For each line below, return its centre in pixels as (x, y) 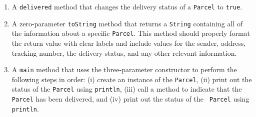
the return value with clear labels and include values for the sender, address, (129, 43)
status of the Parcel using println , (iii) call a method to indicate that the (127, 89)
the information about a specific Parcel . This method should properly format (131, 33)
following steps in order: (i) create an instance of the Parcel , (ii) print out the (132, 79)
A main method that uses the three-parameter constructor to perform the (124, 69)
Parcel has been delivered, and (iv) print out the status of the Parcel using (130, 99)
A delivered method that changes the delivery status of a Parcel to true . (127, 6)
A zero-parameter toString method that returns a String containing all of (127, 23)
